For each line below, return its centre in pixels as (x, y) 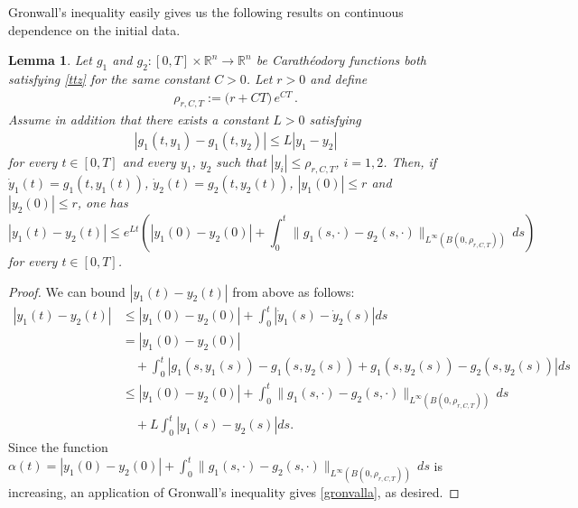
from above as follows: (294, 291)
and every (149, 162)
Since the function (58, 447)
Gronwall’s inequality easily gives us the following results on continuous (206, 12)
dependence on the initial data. (94, 29)
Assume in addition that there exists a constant (139, 120)
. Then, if (410, 162)
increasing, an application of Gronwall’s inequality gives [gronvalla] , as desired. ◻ (234, 491)
